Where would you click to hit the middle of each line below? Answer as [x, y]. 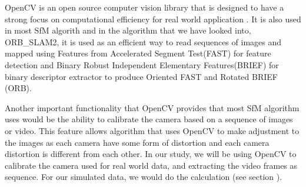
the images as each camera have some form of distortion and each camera [137, 142]
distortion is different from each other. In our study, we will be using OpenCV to [151, 154]
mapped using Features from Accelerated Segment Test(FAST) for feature [138, 53]
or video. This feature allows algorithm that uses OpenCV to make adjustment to [152, 130]
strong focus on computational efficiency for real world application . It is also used [153, 19]
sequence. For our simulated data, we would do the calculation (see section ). [144, 177]
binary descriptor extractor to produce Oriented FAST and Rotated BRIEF [141, 76]
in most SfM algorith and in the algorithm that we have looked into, [128, 30]
